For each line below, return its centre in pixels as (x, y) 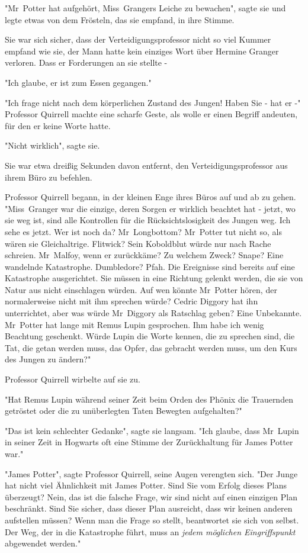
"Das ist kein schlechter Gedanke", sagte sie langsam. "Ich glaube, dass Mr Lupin (152, 430)
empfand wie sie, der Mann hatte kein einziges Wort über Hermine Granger (142, 51)
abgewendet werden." (43, 543)
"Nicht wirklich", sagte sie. (52, 145)
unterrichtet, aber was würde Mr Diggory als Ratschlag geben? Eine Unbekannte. (153, 313)
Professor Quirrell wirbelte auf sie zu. (73, 379)
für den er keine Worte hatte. (58, 125)
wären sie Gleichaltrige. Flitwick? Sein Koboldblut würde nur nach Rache (138, 243)
